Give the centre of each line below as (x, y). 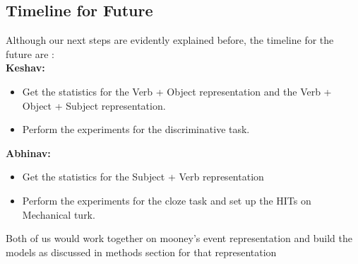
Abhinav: (28, 153)
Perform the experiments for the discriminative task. (136, 129)
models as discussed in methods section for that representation (141, 252)
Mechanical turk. (59, 214)
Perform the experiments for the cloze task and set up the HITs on (167, 200)
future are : (30, 53)
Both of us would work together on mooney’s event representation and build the (179, 238)
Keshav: (25, 68)
